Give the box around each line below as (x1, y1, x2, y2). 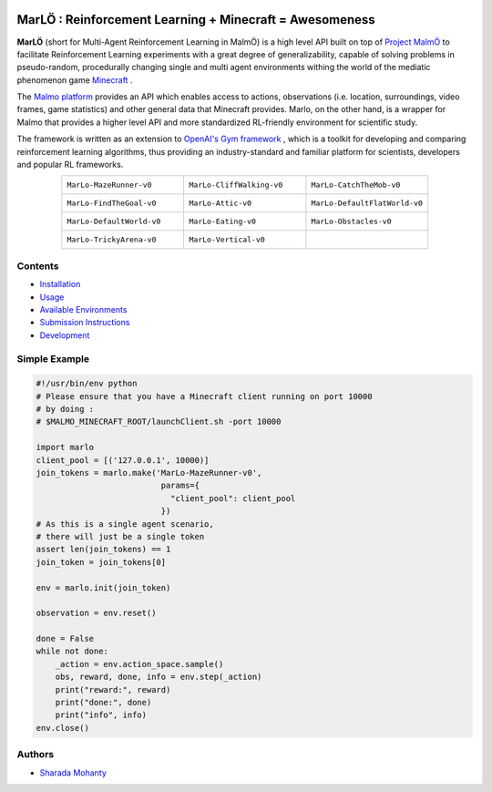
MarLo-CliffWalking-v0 (189, 180, 283, 190)
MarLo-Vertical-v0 (189, 235, 266, 245)
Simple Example (16, 352, 90, 365)
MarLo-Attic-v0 (189, 199, 252, 209)
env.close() (36, 723, 90, 733)
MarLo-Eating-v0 (189, 217, 257, 227)
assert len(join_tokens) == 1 (36, 544, 171, 555)
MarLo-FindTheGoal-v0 (67, 199, 157, 209)
